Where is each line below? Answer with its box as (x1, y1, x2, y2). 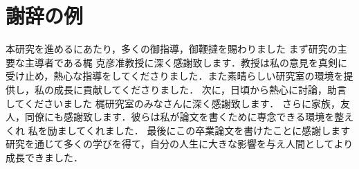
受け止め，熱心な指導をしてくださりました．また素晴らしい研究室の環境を (6, 69, 344, 83)
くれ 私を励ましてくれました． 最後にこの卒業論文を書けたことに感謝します (6, 123, 351, 137)
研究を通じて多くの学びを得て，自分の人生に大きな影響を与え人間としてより (6, 136, 353, 151)
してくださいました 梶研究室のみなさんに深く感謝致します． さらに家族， (6, 96, 340, 110)
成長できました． (6, 150, 83, 164)
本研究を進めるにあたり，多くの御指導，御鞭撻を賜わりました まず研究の (6, 42, 338, 56)
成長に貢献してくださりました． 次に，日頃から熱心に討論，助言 (53, 82, 347, 96)
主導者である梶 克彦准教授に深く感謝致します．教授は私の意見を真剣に (24, 55, 347, 69)
